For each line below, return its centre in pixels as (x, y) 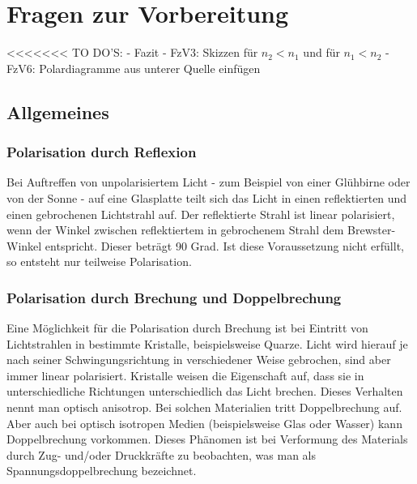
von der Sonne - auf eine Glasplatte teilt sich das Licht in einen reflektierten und (207, 197)
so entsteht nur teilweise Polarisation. (99, 261)
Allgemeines (58, 111)
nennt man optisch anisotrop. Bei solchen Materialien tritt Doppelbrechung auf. (204, 407)
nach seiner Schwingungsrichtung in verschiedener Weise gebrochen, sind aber (199, 360)
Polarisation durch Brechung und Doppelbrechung (174, 297)
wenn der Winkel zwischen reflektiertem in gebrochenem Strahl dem (175, 230)
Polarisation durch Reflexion (102, 152)
